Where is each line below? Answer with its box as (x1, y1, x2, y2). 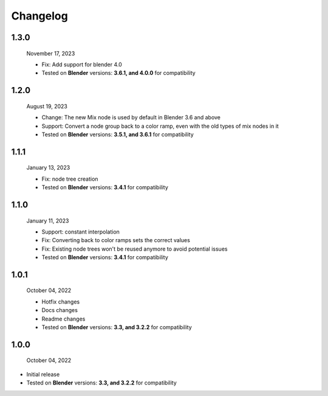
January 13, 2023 (26, 164, 70, 172)
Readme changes (41, 315, 86, 322)
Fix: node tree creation (41, 175, 98, 182)
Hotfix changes (41, 298, 80, 305)
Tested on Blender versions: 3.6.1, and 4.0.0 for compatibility (41, 69, 196, 77)
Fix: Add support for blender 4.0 (41, 61, 123, 68)
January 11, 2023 (26, 217, 69, 224)
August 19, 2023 (26, 102, 68, 109)
